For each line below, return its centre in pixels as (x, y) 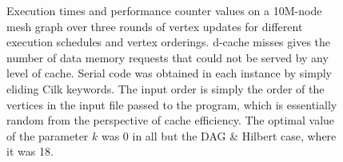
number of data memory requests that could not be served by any (168, 57)
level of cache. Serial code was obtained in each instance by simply (170, 73)
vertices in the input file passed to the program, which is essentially (172, 104)
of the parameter (48, 135)
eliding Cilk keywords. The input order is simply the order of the (166, 88)
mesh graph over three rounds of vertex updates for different (155, 26)
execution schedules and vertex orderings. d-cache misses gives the (169, 42)
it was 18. (30, 151)
